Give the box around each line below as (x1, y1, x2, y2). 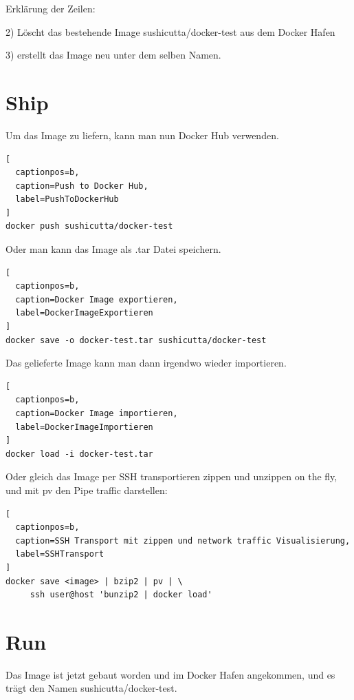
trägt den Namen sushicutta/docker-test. (5, 681, 177, 695)
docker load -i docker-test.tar (5, 449, 153, 459)
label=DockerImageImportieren (15, 422, 153, 432)
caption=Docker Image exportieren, (15, 294, 178, 305)
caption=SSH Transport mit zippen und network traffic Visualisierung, (15, 535, 351, 546)
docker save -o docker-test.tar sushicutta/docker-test (5, 335, 267, 345)
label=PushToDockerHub (15, 194, 119, 205)
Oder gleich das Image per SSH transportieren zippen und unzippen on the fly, (5, 469, 338, 484)
